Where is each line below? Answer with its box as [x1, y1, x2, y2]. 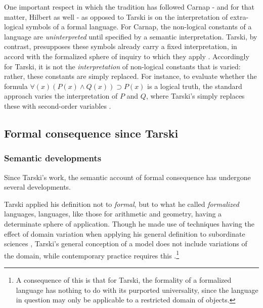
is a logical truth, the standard [147, 80, 242, 91]
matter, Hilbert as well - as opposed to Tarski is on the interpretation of [4, 11, 228, 22]
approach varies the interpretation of [4, 91, 118, 101]
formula [4, 80, 28, 91]
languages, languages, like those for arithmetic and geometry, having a [4, 208, 222, 219]
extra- [230, 11, 249, 22]
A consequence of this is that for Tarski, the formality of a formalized [16, 274, 232, 285]
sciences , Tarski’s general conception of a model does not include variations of [4, 238, 247, 249]
